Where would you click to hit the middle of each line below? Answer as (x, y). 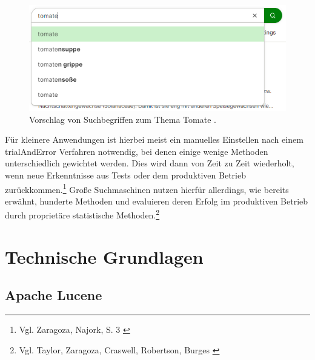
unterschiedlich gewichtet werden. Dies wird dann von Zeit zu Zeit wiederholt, (150, 163)
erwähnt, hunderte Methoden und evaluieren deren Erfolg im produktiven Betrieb (157, 201)
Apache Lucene (54, 295)
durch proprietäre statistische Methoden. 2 (82, 214)
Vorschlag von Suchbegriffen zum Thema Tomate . (123, 119)
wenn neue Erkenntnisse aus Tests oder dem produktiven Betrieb (125, 175)
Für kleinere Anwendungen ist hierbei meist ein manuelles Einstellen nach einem (154, 139)
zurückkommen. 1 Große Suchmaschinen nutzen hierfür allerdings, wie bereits (147, 188)
